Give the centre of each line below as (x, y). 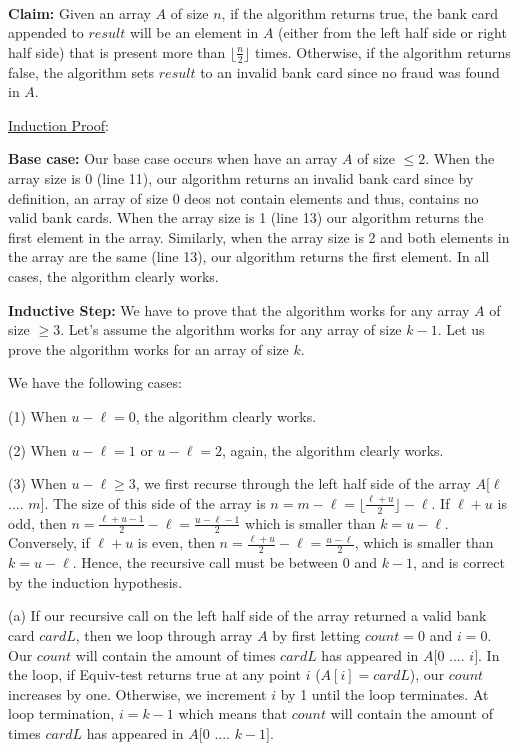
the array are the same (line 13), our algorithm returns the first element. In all (249, 256)
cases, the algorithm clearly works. (113, 275)
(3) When (37, 483)
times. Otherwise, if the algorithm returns (382, 51)
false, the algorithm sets (81, 71)
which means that (233, 713)
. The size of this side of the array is (155, 502)
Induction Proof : (59, 124)
